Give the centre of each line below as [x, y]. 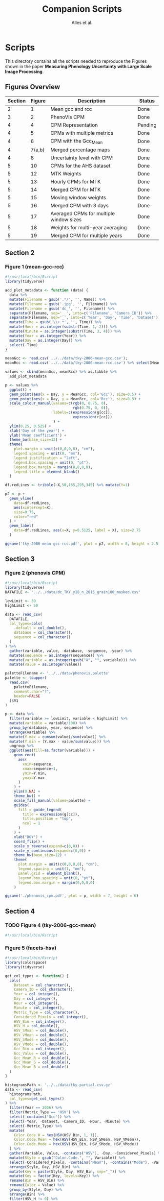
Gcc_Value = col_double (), [41, 1053]
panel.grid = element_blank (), [50, 873]
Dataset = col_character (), [42, 985]
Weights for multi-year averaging [89, 227]
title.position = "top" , [48, 819]
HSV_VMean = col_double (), [41, 1035]
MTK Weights [66, 173]
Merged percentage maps [80, 149]
